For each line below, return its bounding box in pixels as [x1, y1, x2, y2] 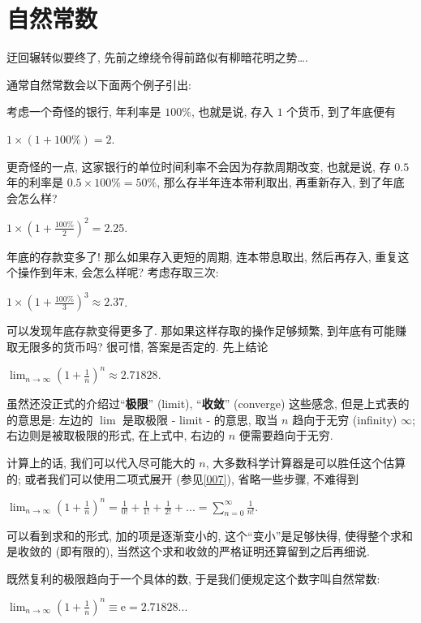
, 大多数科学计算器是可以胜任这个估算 [205, 453, 406, 470]
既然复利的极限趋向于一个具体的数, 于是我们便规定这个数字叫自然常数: [6, 569, 380, 586]
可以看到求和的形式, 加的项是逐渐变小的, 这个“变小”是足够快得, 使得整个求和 [6, 526, 413, 544]
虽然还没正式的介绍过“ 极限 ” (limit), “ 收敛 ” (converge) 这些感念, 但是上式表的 [6, 395, 410, 412]
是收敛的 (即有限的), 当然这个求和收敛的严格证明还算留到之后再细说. [6, 543, 370, 560]
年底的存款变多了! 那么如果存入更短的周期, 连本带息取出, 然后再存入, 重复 [6, 247, 398, 264]
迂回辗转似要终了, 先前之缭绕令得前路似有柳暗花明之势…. [6, 49, 308, 66]
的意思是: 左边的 [6, 410, 93, 428]
